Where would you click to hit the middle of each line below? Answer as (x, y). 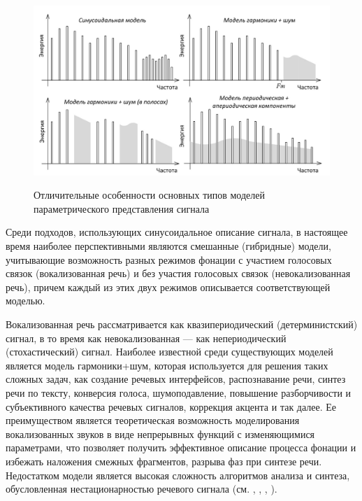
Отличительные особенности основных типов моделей (149, 195)
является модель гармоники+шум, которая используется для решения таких (167, 365)
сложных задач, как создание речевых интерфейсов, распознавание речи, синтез (176, 379)
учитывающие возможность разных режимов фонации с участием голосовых (169, 259)
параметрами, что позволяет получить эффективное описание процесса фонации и (181, 447)
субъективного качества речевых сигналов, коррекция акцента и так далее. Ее (171, 406)
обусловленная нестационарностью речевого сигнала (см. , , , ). (142, 489)
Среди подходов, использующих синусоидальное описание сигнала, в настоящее (177, 232)
